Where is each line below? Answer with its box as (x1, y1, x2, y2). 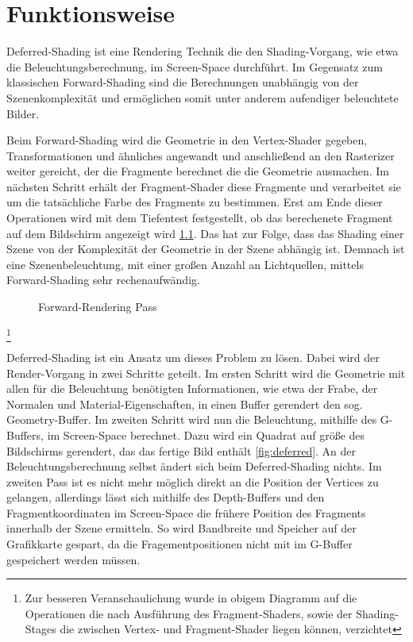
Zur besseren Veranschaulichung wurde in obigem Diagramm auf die (25, 590, 357, 606)
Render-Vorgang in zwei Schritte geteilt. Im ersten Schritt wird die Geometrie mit (6, 364, 406, 381)
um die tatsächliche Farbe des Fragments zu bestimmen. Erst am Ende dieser (6, 194, 383, 210)
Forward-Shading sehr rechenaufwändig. (6, 271, 200, 288)
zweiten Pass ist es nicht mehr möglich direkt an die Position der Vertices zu (6, 473, 379, 490)
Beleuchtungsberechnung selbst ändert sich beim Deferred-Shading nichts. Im (6, 458, 382, 475)
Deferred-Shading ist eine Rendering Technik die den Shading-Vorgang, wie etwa (6, 43, 399, 60)
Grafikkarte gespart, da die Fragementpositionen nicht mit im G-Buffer (6, 536, 353, 552)
